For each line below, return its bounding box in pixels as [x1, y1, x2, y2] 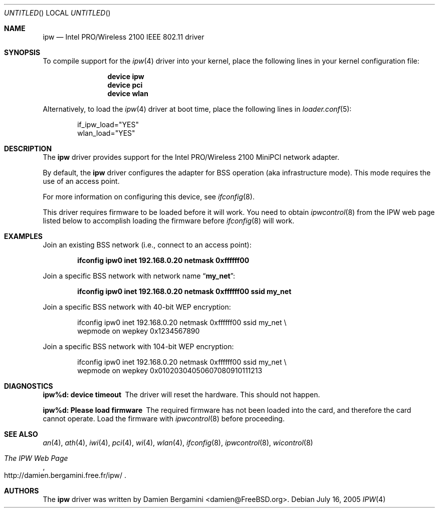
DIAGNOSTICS [4, 382, 53, 390]
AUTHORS [4, 486, 39, 495]
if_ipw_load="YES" [77, 120, 139, 129]
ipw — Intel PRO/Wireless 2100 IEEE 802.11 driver [43, 33, 204, 41]
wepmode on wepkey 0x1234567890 [77, 327, 200, 335]
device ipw [107, 72, 144, 81]
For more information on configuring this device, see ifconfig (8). [43, 192, 255, 201]
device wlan [107, 89, 148, 98]
